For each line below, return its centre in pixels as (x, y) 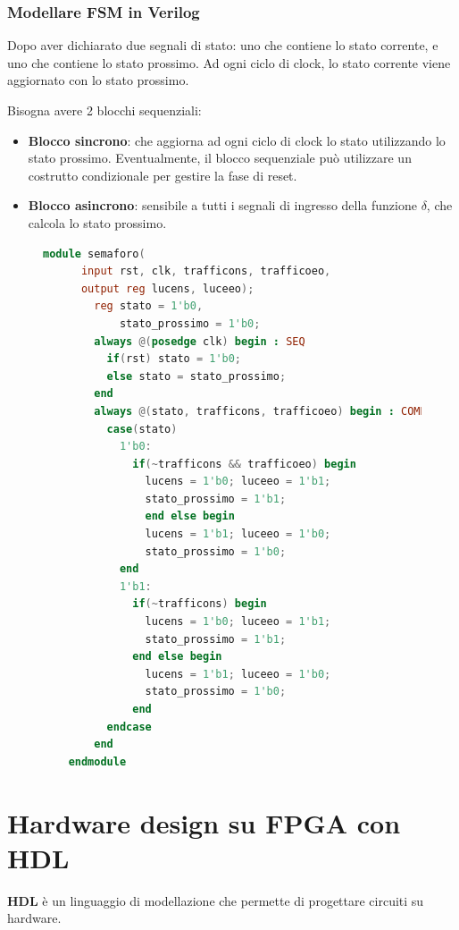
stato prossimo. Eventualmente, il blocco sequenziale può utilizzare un (220, 158)
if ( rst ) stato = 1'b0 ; (174, 359)
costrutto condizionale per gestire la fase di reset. (163, 175)
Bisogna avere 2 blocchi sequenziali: (104, 110)
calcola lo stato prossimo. (97, 222)
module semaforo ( (94, 254)
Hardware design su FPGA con (204, 822)
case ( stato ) (142, 429)
